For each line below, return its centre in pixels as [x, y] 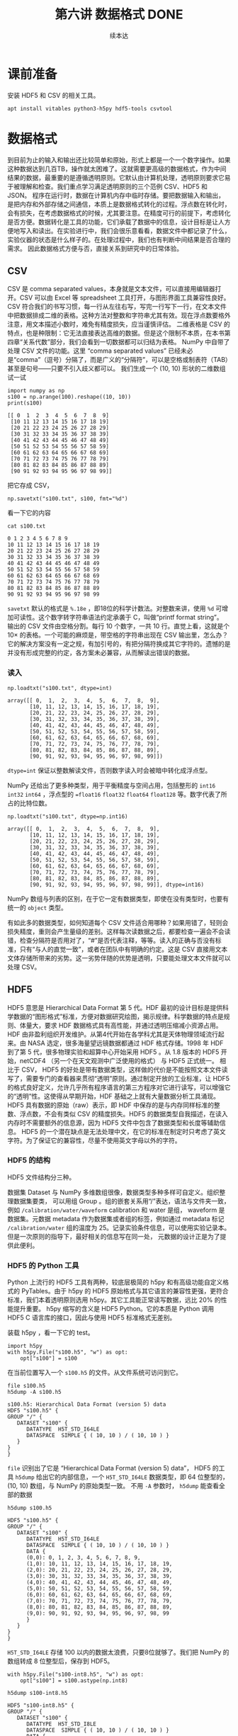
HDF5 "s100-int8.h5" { [41, 1706]
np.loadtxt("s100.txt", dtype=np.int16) [68, 816]
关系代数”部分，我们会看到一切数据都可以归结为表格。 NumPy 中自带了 [126, 342]
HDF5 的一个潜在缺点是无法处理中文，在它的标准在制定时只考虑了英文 [123, 1131]
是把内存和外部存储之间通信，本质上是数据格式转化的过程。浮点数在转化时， [119, 204]
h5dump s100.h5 [30, 1508]
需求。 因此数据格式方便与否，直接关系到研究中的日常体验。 [95, 248]
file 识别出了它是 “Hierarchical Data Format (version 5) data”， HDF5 [109, 1468]
